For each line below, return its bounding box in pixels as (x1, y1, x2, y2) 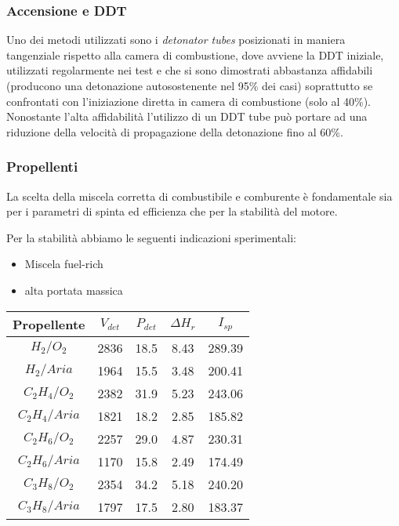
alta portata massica (24, 281, 123, 298)
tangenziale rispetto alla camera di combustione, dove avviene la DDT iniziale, (6, 46, 384, 63)
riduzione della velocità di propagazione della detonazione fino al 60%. (6, 123, 343, 140)
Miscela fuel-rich (24, 256, 103, 272)
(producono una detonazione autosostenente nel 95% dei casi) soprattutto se (6, 78, 373, 93)
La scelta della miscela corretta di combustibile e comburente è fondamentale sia (6, 187, 393, 204)
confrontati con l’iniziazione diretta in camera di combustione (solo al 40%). (6, 93, 371, 109)
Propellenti (6, 157, 78, 176)
